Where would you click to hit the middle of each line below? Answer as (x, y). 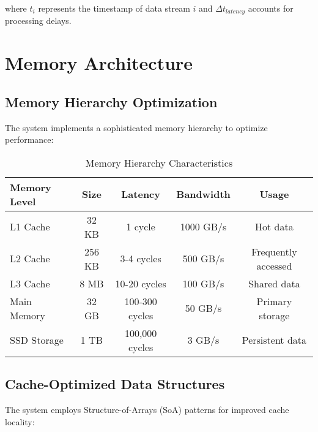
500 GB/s (203, 259)
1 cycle (141, 227)
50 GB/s (203, 308)
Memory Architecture (99, 63)
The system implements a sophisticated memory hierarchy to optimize (136, 127)
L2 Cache (30, 259)
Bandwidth (203, 194)
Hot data (274, 227)
